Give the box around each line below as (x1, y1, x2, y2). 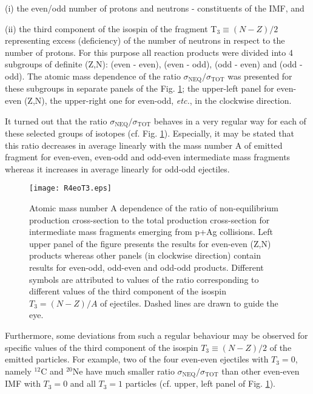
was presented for (227, 69, 292, 82)
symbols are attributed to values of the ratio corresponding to (29, 273, 259, 285)
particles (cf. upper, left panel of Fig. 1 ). (125, 377, 275, 390)
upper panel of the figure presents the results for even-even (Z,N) (29, 237, 271, 250)
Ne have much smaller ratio (72, 364, 175, 377)
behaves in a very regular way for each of (153, 114, 306, 127)
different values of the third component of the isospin (29, 285, 227, 297)
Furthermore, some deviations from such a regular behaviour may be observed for (5, 329, 308, 342)
